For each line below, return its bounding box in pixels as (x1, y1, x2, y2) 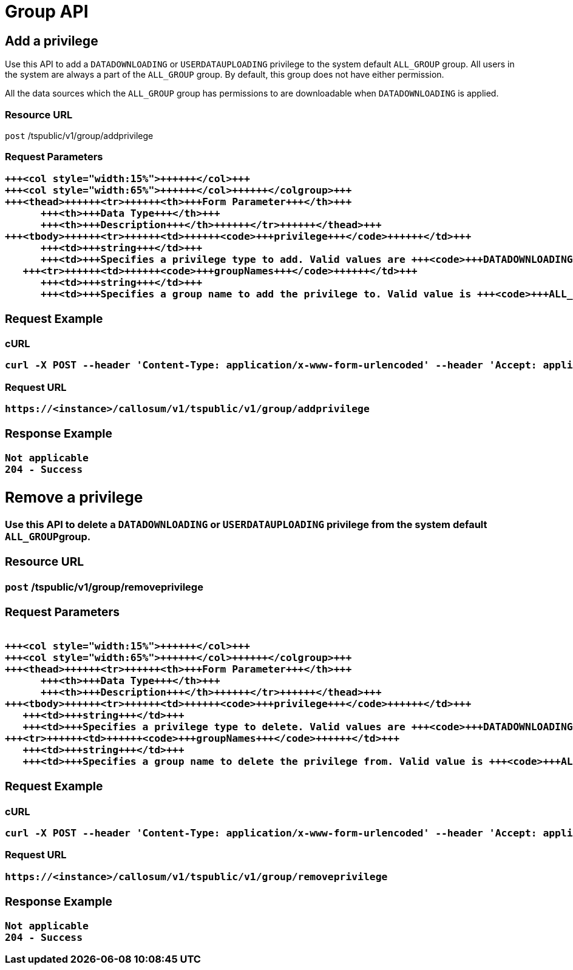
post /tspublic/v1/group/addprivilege (5, 130, 154, 141)
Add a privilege (5, 33, 98, 49)
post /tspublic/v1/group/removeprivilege (5, 580, 203, 593)
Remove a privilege (5, 487, 143, 506)
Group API (5, 1, 89, 22)
